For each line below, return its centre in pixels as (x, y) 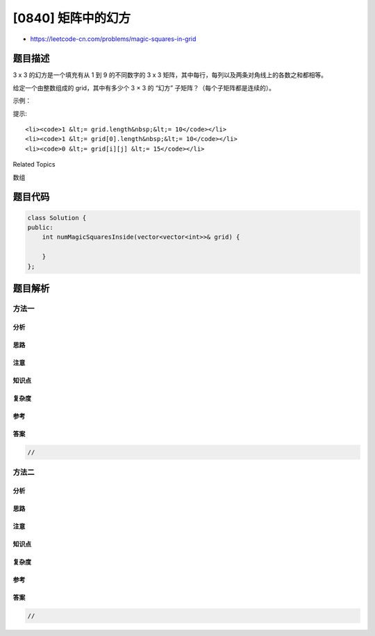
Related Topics (34, 165)
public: (40, 227)
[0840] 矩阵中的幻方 (72, 18)
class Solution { (57, 218)
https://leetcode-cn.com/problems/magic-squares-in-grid (113, 39)
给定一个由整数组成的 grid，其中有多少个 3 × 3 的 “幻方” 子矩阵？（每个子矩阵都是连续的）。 (144, 87)
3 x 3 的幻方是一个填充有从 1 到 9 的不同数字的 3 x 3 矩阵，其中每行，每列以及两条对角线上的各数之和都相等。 (170, 75)
